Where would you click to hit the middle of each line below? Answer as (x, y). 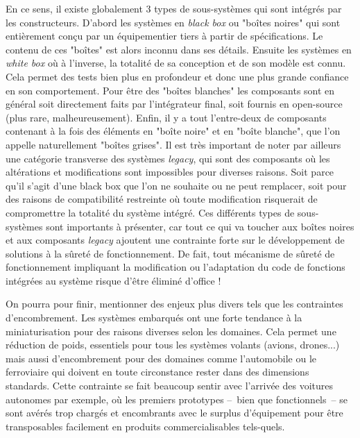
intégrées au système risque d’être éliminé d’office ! (113, 280)
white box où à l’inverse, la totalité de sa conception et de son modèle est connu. (176, 63)
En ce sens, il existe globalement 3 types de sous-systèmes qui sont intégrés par (174, 8)
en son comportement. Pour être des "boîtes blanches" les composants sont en (170, 90)
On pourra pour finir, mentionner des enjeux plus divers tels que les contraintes (174, 304)
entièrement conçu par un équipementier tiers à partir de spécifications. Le (164, 36)
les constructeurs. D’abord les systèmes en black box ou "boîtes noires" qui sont (173, 22)
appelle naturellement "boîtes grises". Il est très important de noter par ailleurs (173, 144)
